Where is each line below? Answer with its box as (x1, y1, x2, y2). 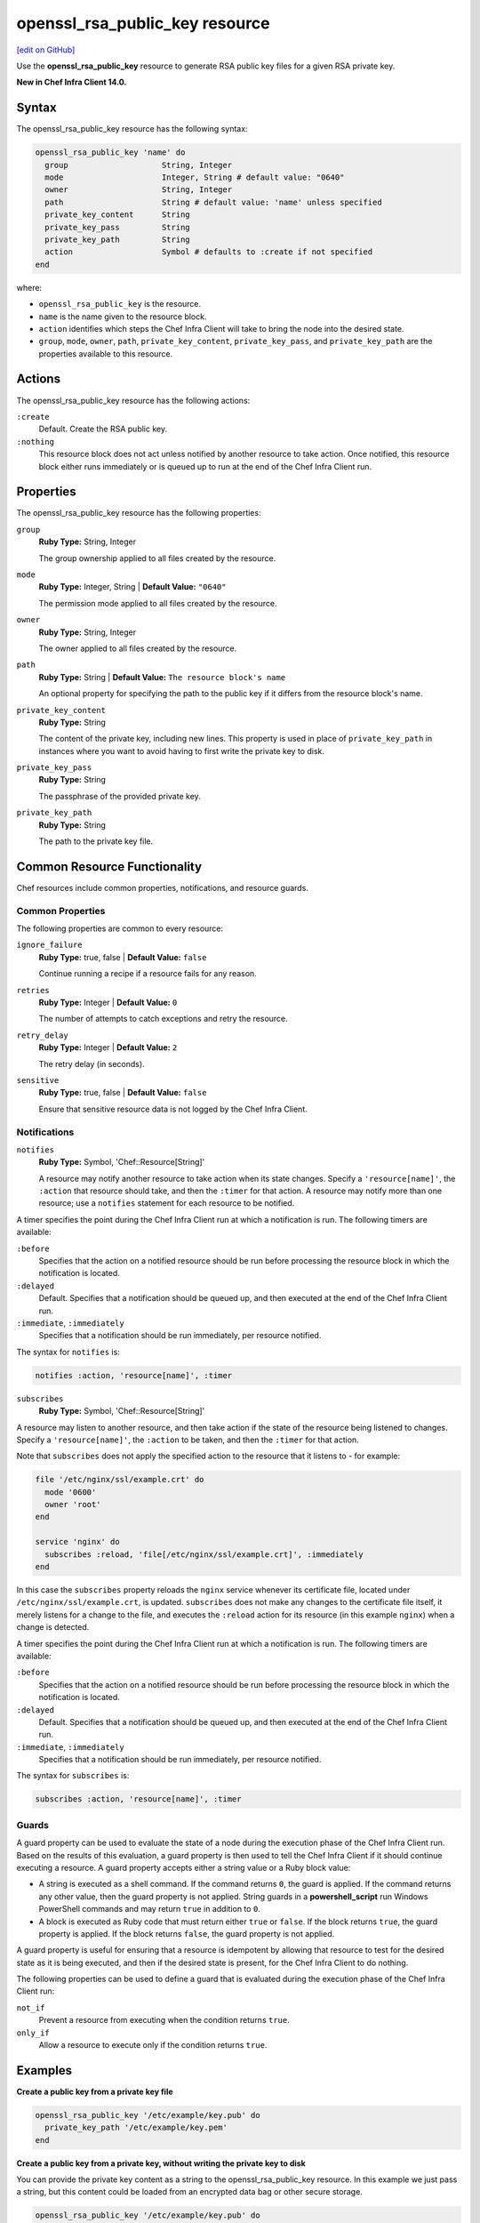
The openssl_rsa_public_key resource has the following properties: (16, 508, 261, 518)
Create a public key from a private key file (16, 2086, 173, 2097)
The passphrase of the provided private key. (38, 790, 202, 801)
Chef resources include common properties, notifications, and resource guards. (16, 882, 308, 893)
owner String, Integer (44, 185, 233, 195)
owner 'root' (44, 1499, 101, 1510)
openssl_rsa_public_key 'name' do (35, 148, 186, 157)
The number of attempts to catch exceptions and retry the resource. (38, 1014, 288, 1024)
